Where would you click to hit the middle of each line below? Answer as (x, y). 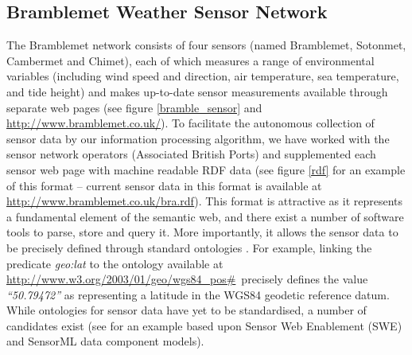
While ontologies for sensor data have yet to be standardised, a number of (187, 310)
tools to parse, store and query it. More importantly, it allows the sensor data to (202, 232)
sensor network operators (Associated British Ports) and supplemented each (191, 154)
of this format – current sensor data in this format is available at (164, 185)
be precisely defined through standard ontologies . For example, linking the (189, 247)
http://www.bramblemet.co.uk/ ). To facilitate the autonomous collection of (190, 123)
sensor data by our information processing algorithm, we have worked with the (198, 138)
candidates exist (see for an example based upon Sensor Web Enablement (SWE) (204, 325)
